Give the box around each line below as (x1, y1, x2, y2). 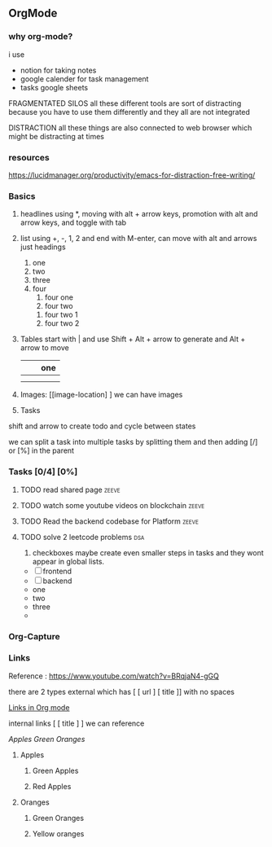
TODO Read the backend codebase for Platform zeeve (20, 516, 200, 526)
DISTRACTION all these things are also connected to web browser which (8, 122, 252, 133)
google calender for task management (20, 73, 149, 84)
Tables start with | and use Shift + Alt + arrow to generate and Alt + (20, 334, 246, 345)
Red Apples (32, 781, 72, 791)
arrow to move (20, 343, 69, 353)
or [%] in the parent (8, 445, 75, 455)
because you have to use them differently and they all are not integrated (8, 107, 251, 116)
